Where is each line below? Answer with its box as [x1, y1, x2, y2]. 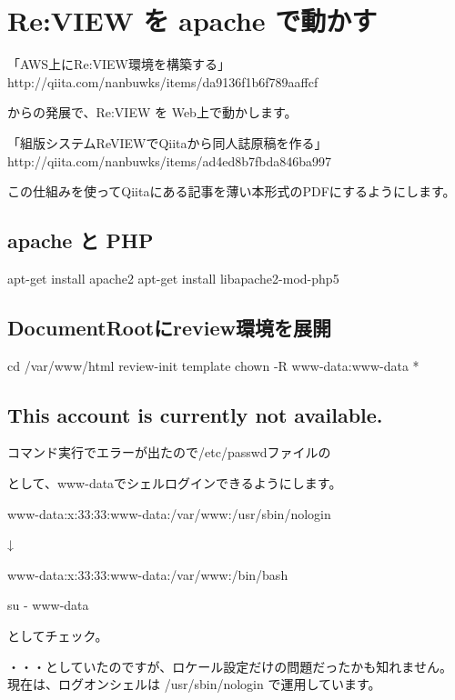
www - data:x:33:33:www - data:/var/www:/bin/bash [7, 565, 288, 584]
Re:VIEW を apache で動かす [7, 2, 378, 39]
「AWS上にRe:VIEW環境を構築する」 [7, 55, 231, 74]
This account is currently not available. [7, 400, 383, 428]
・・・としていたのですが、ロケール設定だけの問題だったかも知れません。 [7, 656, 452, 675]
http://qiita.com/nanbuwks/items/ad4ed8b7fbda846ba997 [7, 151, 332, 170]
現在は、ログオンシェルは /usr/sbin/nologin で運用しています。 [7, 675, 381, 694]
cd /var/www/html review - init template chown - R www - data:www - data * [7, 355, 420, 375]
